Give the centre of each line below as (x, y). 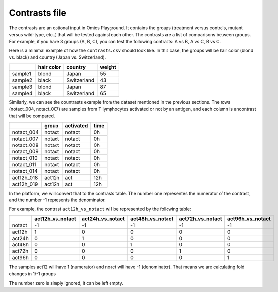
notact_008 (26, 145)
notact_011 (24, 164)
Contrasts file (38, 13)
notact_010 (25, 158)
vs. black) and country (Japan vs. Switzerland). (57, 57)
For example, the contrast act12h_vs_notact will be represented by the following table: (100, 209)
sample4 (22, 93)
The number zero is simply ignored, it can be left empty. (66, 283)
